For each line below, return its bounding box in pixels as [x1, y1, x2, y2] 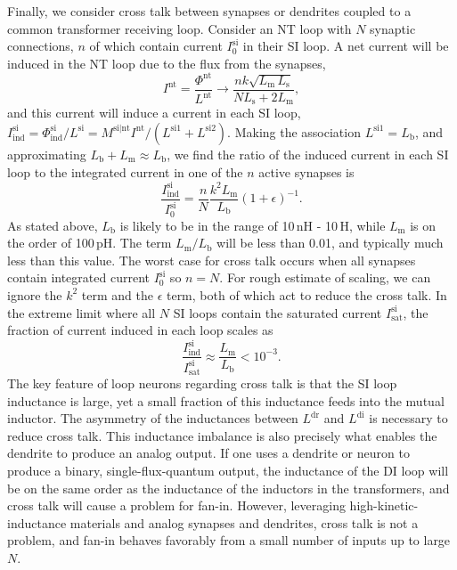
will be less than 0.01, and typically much [216, 233, 444, 252]
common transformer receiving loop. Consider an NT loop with [7, 19, 352, 37]
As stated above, [7, 216, 98, 234]
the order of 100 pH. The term [7, 233, 172, 252]
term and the [81, 285, 153, 304]
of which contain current [89, 37, 223, 55]
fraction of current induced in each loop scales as [7, 321, 273, 339]
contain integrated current [7, 268, 150, 287]
